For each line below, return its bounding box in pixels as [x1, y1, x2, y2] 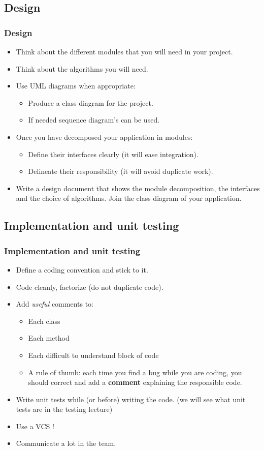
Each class [28, 315, 60, 326]
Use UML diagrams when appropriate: [16, 80, 136, 91]
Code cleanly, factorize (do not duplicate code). [16, 281, 163, 292]
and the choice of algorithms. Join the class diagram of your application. [16, 193, 242, 203]
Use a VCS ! [16, 421, 54, 431]
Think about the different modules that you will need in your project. [16, 46, 233, 56]
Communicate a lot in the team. [16, 438, 116, 448]
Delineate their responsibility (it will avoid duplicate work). [28, 166, 213, 176]
